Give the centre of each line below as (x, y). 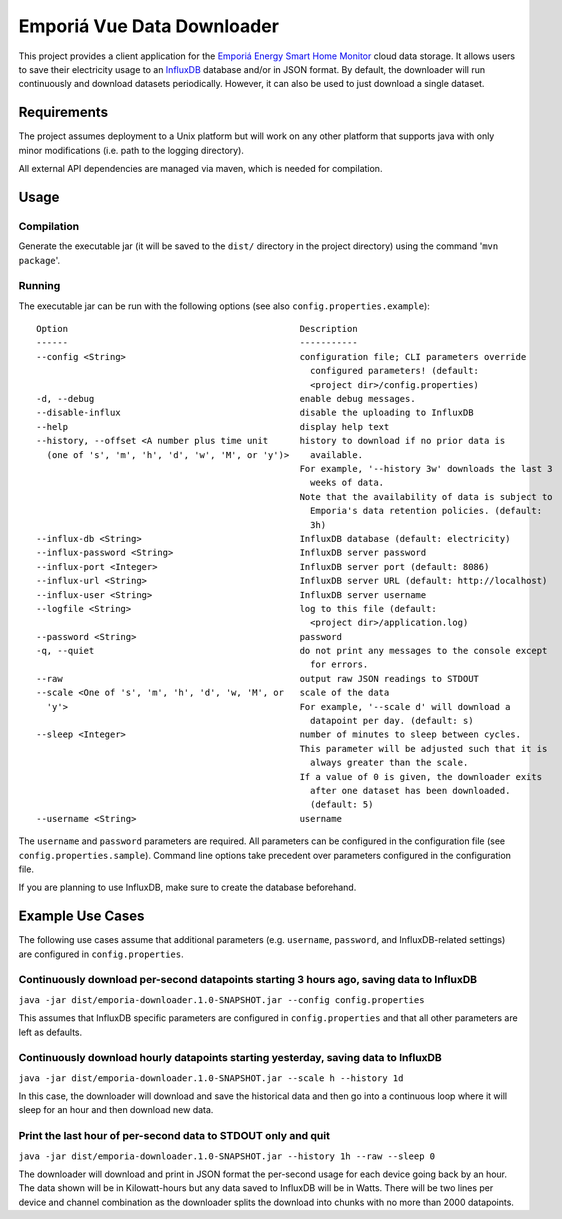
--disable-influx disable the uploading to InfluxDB (255, 413)
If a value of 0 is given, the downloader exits (421, 776)
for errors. (339, 664)
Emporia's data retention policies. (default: (426, 511)
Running (39, 286)
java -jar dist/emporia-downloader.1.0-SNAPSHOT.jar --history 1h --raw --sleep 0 (226, 1156)
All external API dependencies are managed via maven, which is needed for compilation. (200, 169)
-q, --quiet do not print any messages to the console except (292, 651)
